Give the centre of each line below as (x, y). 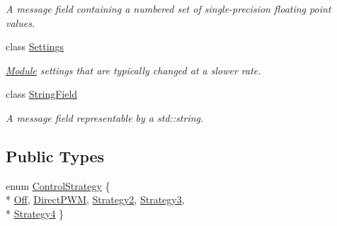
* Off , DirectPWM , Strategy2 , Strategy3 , (95, 199)
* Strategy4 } (35, 213)
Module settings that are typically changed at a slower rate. (133, 70)
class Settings (35, 46)
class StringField (42, 94)
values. (21, 22)
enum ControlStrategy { (58, 185)
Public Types (55, 156)
